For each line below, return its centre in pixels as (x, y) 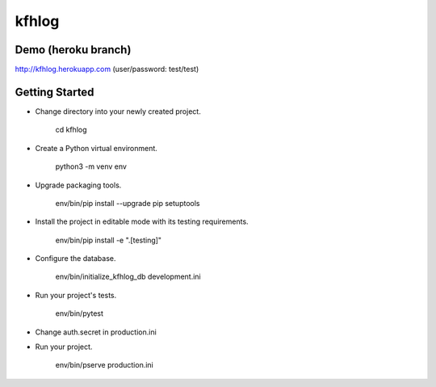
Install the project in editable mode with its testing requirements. (142, 221)
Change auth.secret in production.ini (96, 332)
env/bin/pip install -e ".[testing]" (108, 240)
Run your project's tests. (76, 295)
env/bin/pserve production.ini (104, 365)
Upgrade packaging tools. (78, 185)
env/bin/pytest (80, 313)
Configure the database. (75, 259)
